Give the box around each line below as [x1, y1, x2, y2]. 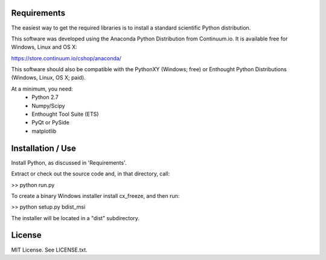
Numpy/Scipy [31, 102, 66, 109]
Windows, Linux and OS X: [11, 43, 78, 51]
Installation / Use [11, 143, 77, 153]
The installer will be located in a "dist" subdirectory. [11, 214, 140, 221]
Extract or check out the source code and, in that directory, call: [11, 170, 170, 177]
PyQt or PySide [31, 119, 69, 126]
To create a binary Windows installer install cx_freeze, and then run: [11, 192, 180, 199]
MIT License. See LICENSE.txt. [11, 246, 88, 253]
